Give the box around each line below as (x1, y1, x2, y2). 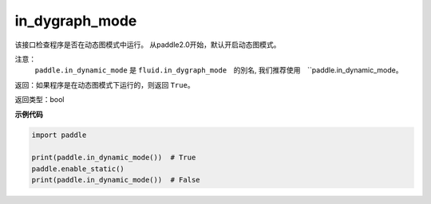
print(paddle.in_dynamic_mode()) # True (31, 153, 196, 163)
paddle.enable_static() (31, 164, 125, 173)
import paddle (31, 131, 87, 139)
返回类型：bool (14, 95, 65, 104)
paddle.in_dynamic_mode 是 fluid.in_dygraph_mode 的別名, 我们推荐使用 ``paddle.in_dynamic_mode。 (34, 65, 403, 75)
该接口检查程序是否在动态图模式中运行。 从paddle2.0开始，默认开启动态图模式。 (14, 40, 281, 49)
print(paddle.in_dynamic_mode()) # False (31, 175, 200, 185)
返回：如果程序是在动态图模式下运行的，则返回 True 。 (14, 80, 195, 89)
